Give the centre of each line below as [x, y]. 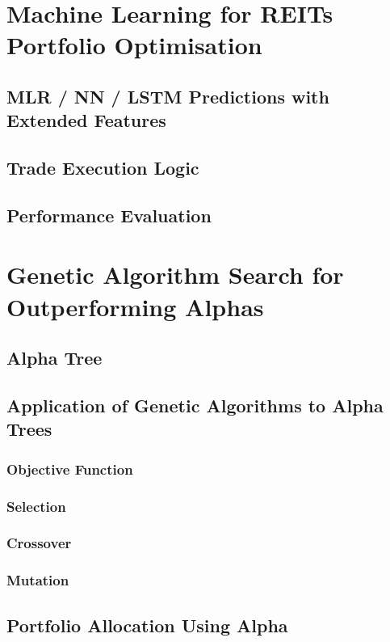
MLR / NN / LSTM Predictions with [168, 96]
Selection [36, 506]
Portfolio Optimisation [134, 45]
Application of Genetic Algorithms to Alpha [195, 405]
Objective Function [70, 469]
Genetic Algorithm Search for [175, 275]
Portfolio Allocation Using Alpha [147, 625]
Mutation [38, 580]
